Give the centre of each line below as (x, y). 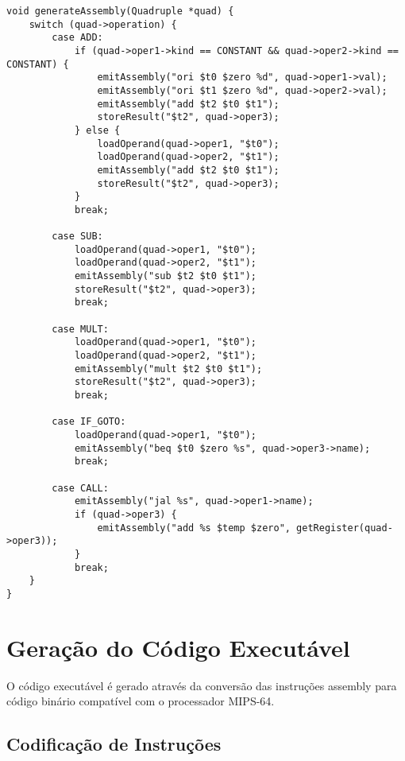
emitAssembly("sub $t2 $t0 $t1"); (165, 276)
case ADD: (77, 38)
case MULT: (80, 329)
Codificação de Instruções (114, 744)
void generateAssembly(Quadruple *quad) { (120, 11)
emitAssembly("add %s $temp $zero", (194, 528)
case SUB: (77, 237)
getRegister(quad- (345, 528)
